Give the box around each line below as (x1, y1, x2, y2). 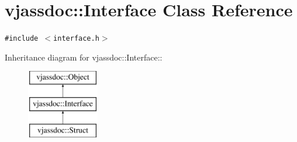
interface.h (53, 34, 99, 43)
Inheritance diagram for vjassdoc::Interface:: (5, 51, 163, 63)
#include (5, 34, 39, 43)
